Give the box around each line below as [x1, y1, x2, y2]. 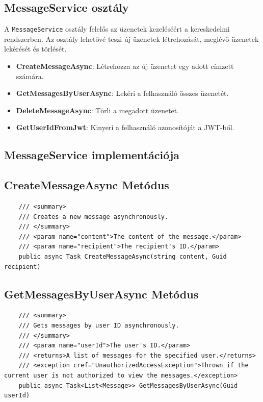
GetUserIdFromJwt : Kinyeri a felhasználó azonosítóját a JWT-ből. [16, 122, 234, 133]
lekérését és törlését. [4, 43, 67, 54]
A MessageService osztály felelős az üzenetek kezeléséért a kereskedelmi [4, 23, 230, 34]
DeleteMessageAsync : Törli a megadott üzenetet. [16, 105, 179, 115]
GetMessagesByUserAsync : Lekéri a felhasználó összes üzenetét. [16, 88, 229, 98]
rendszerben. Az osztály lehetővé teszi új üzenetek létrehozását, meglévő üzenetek [4, 33, 259, 44]
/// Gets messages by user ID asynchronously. [18, 321, 179, 329]
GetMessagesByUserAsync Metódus [4, 286, 199, 301]
